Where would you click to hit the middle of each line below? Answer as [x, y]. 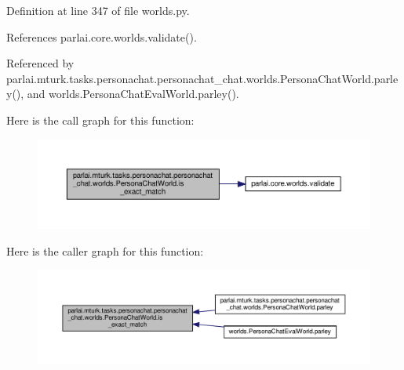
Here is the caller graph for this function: [105, 250]
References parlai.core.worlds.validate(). [102, 36]
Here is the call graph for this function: [100, 120]
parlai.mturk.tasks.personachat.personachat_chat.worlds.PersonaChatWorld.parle [202, 78]
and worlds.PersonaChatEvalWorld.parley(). [133, 94]
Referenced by [40, 63]
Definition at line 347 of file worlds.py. [98, 10]
